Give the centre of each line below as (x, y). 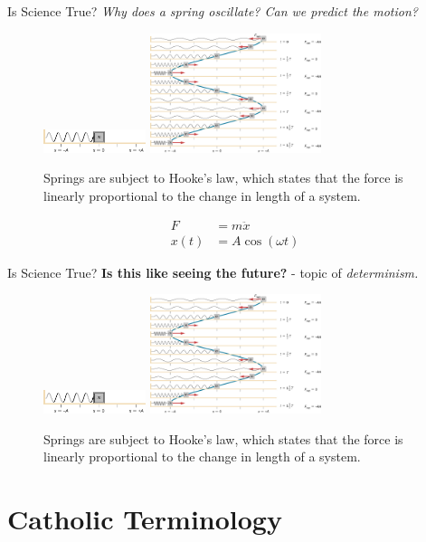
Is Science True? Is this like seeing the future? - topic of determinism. (213, 272)
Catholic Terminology (145, 519)
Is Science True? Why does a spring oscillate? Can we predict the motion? (213, 11)
